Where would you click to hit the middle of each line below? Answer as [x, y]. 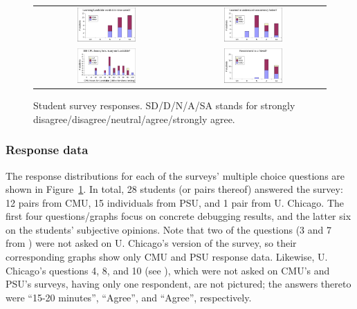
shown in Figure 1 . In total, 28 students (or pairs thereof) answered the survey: [174, 189]
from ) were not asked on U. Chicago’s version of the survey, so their [151, 243]
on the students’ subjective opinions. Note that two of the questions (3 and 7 [169, 229]
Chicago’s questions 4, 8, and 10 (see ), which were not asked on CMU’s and [168, 270]
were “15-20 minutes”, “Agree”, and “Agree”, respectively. [129, 297]
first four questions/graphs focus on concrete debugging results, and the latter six [178, 216]
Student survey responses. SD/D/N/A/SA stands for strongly [164, 105]
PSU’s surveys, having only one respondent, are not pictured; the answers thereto [178, 284]
